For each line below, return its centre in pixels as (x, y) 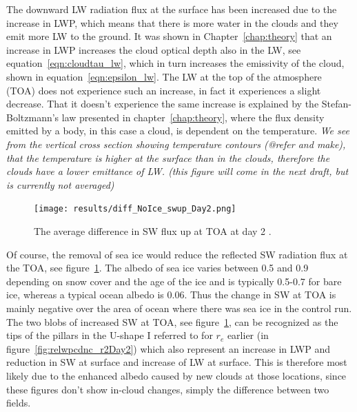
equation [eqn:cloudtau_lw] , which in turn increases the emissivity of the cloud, (175, 63)
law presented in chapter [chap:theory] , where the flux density (193, 117)
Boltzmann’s (33, 117)
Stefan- (336, 104)
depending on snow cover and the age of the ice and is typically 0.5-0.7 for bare (174, 281)
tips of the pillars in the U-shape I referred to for (110, 335)
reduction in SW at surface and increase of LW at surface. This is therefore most (177, 362)
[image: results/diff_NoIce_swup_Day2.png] (135, 209)
